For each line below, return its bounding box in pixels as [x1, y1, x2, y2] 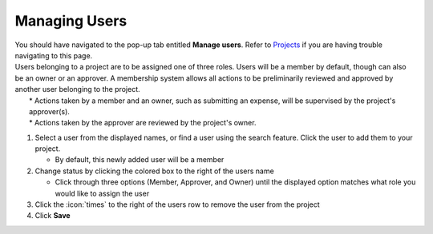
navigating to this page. [14, 50, 93, 60]
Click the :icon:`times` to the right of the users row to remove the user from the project [34, 200, 320, 209]
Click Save [34, 211, 71, 220]
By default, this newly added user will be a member [55, 155, 225, 165]
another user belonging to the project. [14, 85, 140, 94]
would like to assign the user [55, 188, 150, 198]
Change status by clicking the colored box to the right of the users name [34, 166, 274, 176]
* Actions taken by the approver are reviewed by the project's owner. [29, 118, 257, 128]
